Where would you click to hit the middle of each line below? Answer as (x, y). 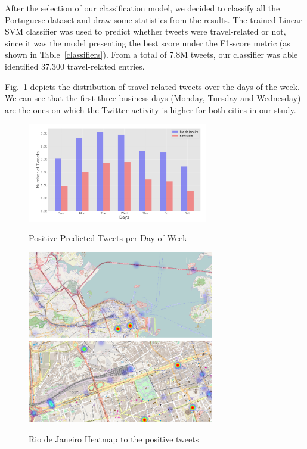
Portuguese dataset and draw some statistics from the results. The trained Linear (153, 19)
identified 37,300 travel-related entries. (75, 66)
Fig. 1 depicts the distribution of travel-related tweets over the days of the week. (152, 86)
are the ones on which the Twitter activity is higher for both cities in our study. (151, 109)
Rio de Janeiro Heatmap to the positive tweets (114, 439)
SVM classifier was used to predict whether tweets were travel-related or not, (145, 31)
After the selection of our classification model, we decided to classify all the (142, 8)
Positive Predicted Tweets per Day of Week (108, 238)
